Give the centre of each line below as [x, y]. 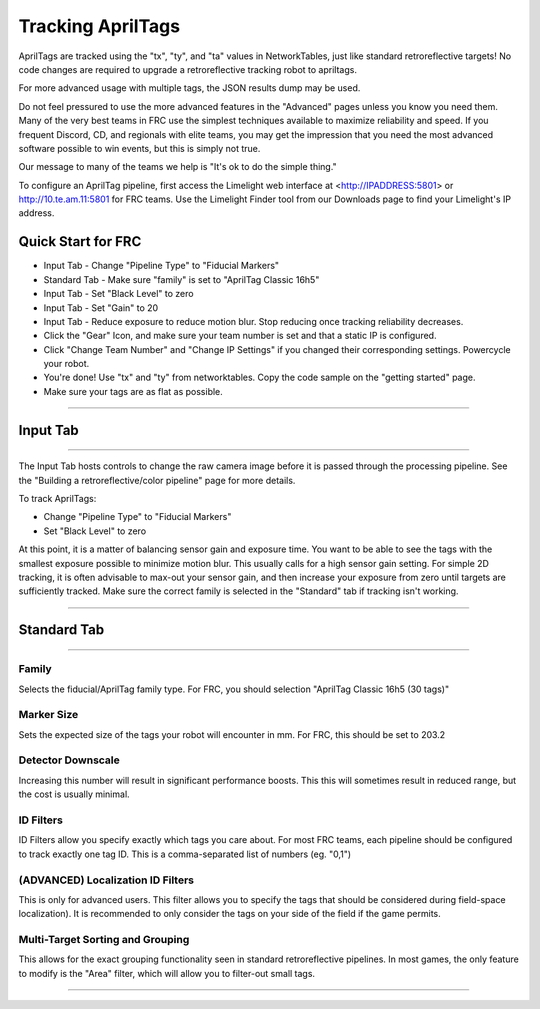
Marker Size [48, 715]
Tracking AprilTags [99, 26]
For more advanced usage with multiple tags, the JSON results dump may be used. [189, 88]
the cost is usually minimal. [74, 794]
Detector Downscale [69, 760]
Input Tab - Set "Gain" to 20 [101, 307]
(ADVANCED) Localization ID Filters [106, 880]
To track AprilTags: [57, 499]
